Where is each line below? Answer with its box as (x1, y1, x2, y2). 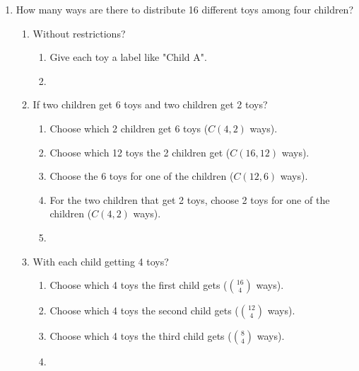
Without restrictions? (33, 25, 126, 40)
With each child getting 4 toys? (33, 253, 169, 268)
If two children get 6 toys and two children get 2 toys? (33, 97, 268, 112)
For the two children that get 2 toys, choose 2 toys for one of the (49, 192, 330, 207)
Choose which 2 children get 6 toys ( (49, 120, 208, 135)
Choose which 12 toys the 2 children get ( (49, 144, 230, 159)
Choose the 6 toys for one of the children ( (49, 169, 234, 183)
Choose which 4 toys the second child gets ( (49, 303, 239, 318)
